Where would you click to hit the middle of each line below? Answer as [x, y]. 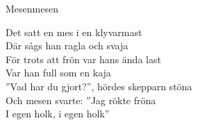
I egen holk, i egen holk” [58, 114]
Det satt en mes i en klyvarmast [74, 32]
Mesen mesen [32, 8]
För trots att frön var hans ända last [83, 59]
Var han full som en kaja [58, 73]
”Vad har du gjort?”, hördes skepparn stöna [99, 86]
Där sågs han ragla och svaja [67, 45]
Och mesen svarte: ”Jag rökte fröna [81, 100]
